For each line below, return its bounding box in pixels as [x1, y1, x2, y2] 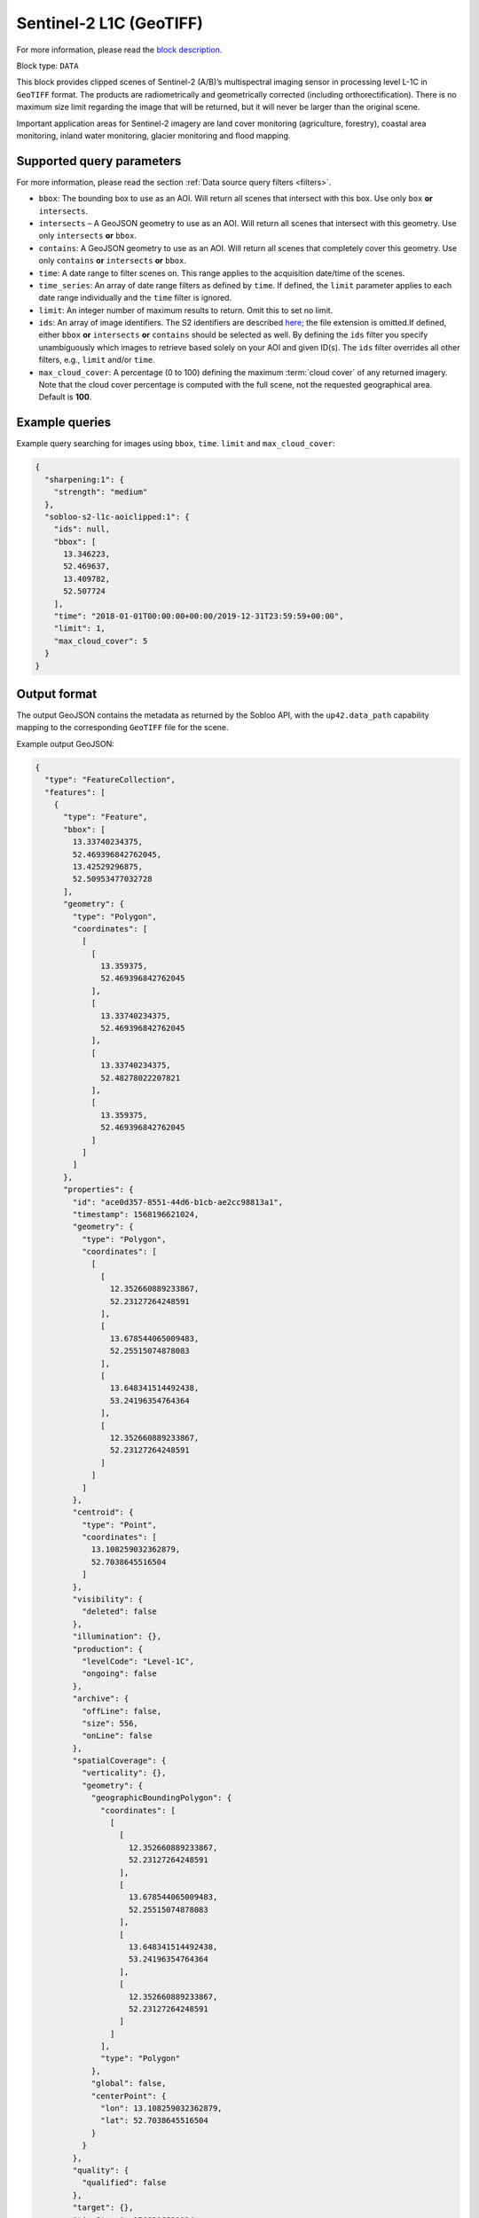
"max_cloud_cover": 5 [53, 635, 148, 646]
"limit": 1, [53, 624, 106, 633]
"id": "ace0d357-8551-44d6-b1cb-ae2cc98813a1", [72, 1197, 284, 1207]
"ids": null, [53, 524, 111, 534]
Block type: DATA [16, 60, 79, 71]
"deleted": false [81, 1607, 157, 1616]
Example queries [16, 415, 112, 430]
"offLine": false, [81, 1706, 162, 1716]
